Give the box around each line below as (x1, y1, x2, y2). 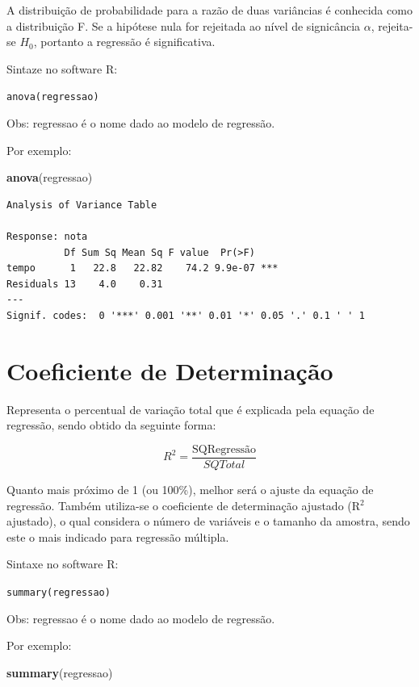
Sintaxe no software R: (6, 555, 119, 572)
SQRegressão (192, 443, 256, 455)
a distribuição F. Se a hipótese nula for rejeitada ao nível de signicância (6, 17, 361, 34)
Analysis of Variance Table (6, 199, 157, 211)
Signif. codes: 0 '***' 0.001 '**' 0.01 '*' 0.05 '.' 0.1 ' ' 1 (6, 309, 365, 321)
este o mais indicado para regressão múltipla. (6, 528, 229, 545)
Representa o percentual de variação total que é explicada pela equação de (6, 400, 375, 417)
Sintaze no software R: (6, 60, 118, 77)
